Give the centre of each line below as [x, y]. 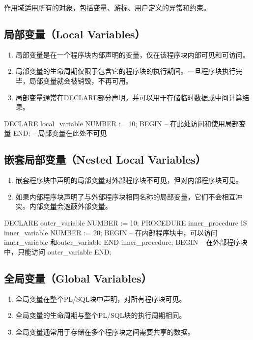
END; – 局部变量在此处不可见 [60, 133]
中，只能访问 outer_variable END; [58, 251]
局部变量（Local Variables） [75, 34]
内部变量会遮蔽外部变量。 [70, 206]
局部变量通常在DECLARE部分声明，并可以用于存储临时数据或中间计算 [129, 97]
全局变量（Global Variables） [78, 278]
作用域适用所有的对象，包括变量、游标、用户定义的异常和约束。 [107, 7]
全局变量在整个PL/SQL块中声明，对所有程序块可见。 [101, 298]
